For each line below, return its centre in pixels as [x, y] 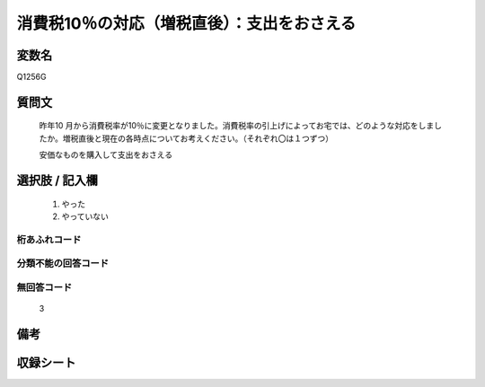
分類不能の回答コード [63, 263]
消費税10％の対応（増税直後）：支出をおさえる [186, 23]
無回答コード [44, 287]
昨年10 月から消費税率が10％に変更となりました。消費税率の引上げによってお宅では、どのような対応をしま [237, 126]
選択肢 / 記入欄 [57, 181]
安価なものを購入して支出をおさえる [106, 155]
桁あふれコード [49, 240]
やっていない [85, 216]
